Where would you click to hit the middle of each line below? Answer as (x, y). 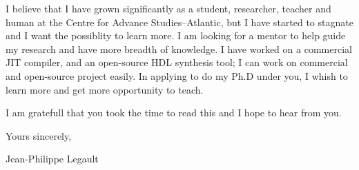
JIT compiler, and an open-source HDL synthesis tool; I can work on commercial (177, 62)
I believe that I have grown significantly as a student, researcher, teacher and (168, 8)
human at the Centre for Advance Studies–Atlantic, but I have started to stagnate (179, 22)
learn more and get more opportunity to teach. (105, 89)
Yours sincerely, (39, 135)
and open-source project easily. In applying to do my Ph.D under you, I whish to (177, 75)
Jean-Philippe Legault (52, 159)
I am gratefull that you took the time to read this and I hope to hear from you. (174, 113)
